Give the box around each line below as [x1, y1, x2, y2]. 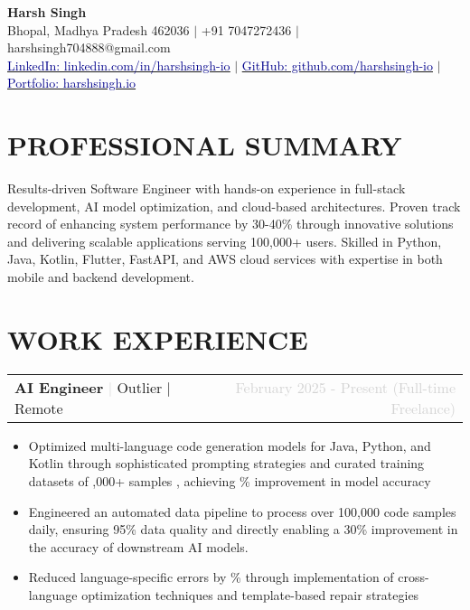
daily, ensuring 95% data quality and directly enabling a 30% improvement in [28, 520, 458, 539]
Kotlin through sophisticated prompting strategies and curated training [28, 454, 425, 473]
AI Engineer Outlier [14, 376, 163, 398]
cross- [398, 568, 429, 587]
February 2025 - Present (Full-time [235, 376, 456, 398]
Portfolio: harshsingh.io [7, 73, 136, 92]
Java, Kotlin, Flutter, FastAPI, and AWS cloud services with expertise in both [7, 249, 443, 268]
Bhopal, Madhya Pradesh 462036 [7, 20, 190, 39]
